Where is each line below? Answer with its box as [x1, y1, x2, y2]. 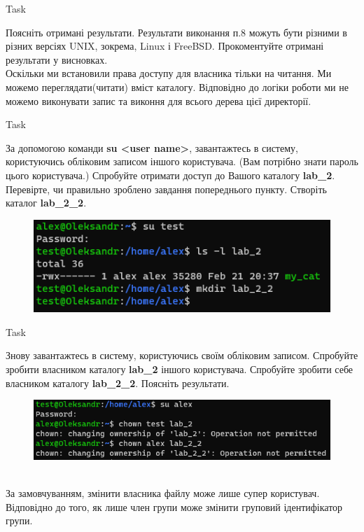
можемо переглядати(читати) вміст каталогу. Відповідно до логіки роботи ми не [6, 79, 349, 94]
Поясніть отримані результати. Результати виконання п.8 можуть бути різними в [6, 24, 347, 39]
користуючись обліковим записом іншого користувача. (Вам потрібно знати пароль [6, 154, 358, 169]
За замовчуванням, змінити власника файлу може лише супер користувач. [6, 486, 320, 500]
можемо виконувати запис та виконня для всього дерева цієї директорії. [6, 93, 311, 108]
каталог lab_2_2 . [6, 195, 87, 210]
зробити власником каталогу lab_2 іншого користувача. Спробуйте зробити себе [6, 362, 353, 377]
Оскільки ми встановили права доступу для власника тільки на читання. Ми [6, 66, 332, 80]
